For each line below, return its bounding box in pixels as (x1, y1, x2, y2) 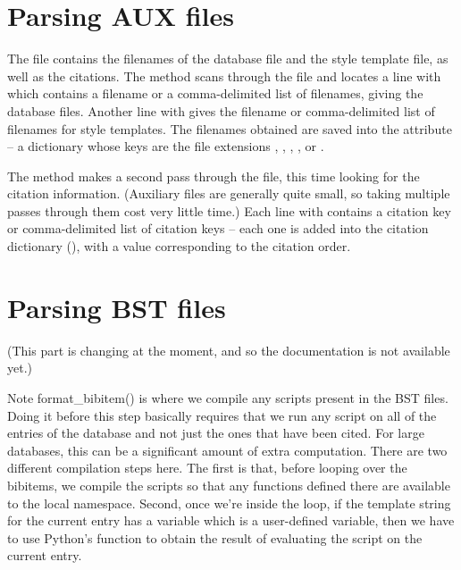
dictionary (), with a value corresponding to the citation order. (7, 237, 351, 256)
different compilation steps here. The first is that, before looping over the (7, 458, 407, 477)
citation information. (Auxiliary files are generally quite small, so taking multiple (7, 184, 450, 203)
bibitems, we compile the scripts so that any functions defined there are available (7, 475, 450, 494)
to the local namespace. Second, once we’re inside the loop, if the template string (7, 493, 451, 512)
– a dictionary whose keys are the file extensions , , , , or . (7, 137, 324, 155)
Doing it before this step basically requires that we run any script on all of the (7, 406, 437, 424)
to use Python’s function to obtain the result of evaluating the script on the (7, 528, 423, 547)
